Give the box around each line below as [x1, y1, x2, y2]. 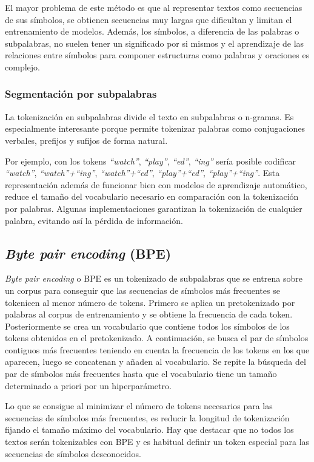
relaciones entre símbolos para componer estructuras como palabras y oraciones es [5, 49, 310, 61]
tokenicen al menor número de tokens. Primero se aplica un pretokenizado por [5, 296, 295, 308]
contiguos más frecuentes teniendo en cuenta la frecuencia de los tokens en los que [5, 343, 310, 356]
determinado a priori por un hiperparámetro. [5, 379, 172, 392]
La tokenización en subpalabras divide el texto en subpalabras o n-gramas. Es [5, 110, 294, 123]
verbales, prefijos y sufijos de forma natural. [5, 134, 168, 146]
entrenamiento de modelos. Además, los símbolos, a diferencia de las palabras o [5, 25, 299, 38]
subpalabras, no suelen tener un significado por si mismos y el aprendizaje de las [5, 36, 304, 49]
